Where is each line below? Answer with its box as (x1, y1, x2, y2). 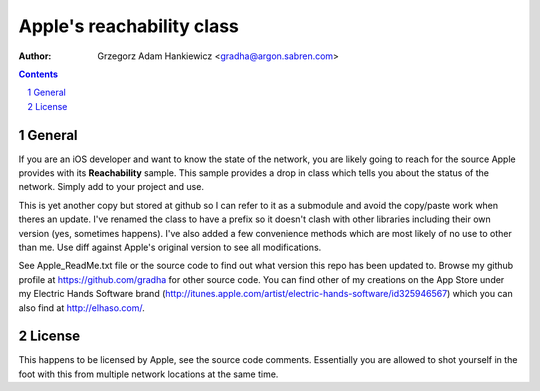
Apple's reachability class (18, 15, 240, 37)
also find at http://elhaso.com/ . (18, 301, 145, 314)
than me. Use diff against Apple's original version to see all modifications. (18, 241, 322, 253)
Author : (18, 50, 52, 62)
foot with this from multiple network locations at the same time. (18, 368, 279, 380)
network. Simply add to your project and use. (18, 181, 205, 193)
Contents (18, 68, 59, 80)
